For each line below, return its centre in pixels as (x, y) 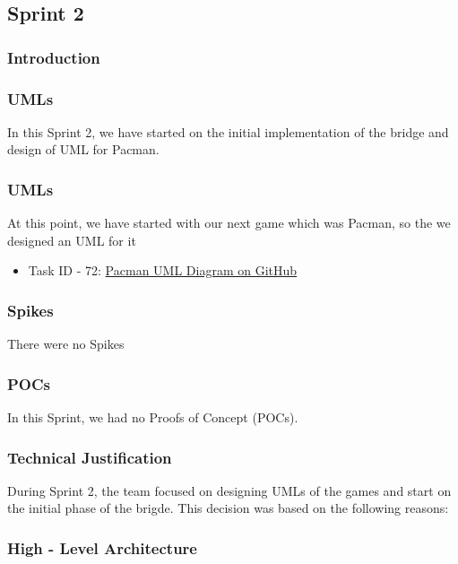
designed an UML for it (72, 240)
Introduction (54, 57)
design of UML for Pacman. (83, 149)
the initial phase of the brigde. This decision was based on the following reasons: (228, 508)
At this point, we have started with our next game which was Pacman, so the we (229, 223)
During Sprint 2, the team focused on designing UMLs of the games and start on (229, 490)
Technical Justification (90, 457)
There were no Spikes (66, 344)
